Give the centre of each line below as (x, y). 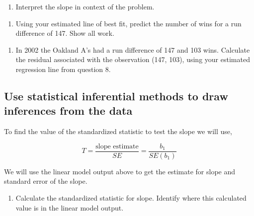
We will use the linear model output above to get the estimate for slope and (120, 171)
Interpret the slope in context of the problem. (85, 6)
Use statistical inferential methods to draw (116, 96)
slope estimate (117, 146)
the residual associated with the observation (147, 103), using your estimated (133, 59)
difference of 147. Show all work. (65, 33)
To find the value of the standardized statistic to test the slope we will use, (118, 131)
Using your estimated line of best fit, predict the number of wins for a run (128, 23)
